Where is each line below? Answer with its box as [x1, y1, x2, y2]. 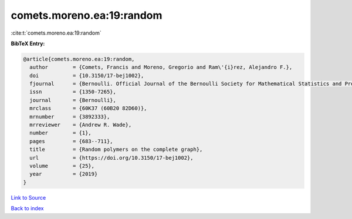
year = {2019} [29, 171, 98, 177]
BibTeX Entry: [11, 40, 45, 47]
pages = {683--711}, [29, 138, 114, 144]
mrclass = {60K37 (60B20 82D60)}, [29, 105, 147, 112]
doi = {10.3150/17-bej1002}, [29, 72, 144, 79]
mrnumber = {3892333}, [29, 113, 110, 120]
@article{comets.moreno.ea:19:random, [23, 56, 135, 62]
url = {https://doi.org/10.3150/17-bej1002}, [29, 154, 194, 161]
